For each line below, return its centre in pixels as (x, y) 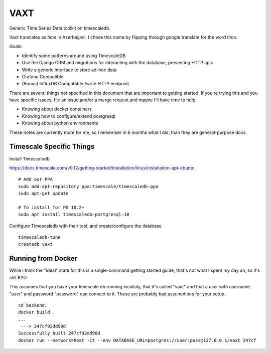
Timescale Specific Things (52, 147)
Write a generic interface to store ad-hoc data (69, 70)
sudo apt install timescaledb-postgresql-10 (74, 215)
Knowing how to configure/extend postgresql (69, 116)
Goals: (16, 46)
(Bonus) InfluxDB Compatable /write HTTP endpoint (75, 84)
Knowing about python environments (60, 123)
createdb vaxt (35, 244)
